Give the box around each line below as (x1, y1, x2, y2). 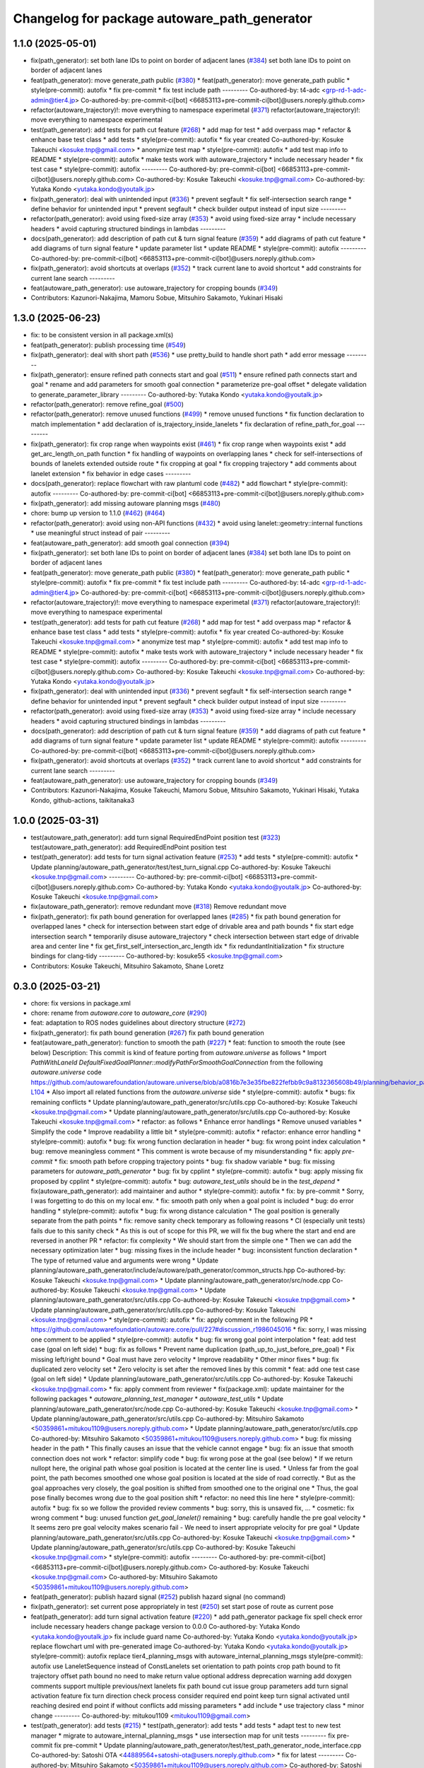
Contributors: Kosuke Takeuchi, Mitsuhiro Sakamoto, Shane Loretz (30, 962, 224, 970)
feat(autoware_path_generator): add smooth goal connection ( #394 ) (30, 538, 230, 547)
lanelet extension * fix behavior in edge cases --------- (30, 469, 192, 477)
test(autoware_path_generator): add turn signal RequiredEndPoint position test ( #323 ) (30, 833, 281, 842)
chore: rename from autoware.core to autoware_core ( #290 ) (30, 1008, 208, 1017)
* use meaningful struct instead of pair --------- (30, 529, 171, 537)
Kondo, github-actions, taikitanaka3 (30, 796, 135, 804)
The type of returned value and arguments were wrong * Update (30, 1256, 219, 1264)
